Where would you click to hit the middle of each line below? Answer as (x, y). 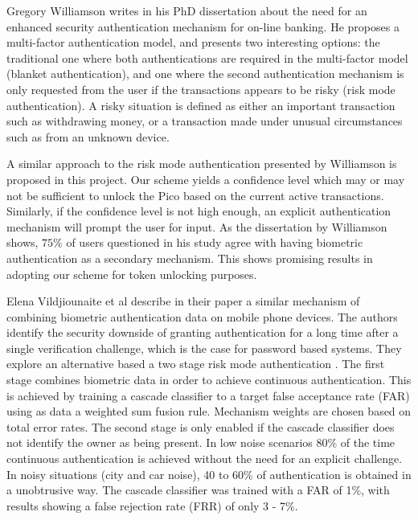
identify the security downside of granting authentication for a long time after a (203, 332)
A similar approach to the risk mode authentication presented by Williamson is (202, 164)
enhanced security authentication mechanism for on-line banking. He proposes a (203, 26)
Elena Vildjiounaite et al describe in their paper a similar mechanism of (183, 301)
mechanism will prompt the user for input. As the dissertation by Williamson (197, 226)
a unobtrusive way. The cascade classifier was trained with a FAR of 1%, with (198, 490)
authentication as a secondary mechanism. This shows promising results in (190, 258)
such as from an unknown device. (88, 136)
